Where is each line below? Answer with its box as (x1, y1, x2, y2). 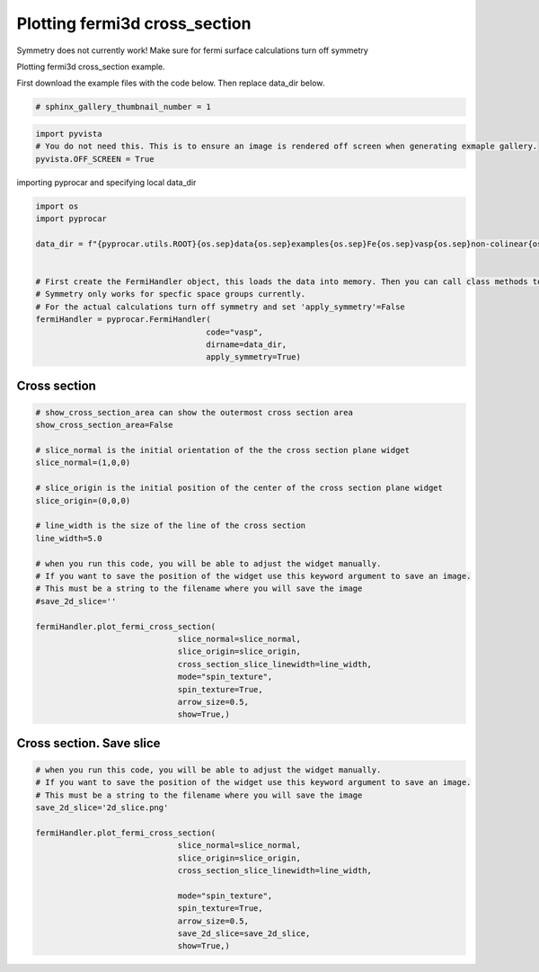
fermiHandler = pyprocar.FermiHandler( (35, 315, 211, 325)
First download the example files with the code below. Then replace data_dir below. (16, 77, 325, 89)
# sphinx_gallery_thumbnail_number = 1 (35, 102, 211, 112)
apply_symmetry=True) (206, 352, 301, 362)
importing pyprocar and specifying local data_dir (16, 176, 197, 188)
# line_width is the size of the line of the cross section (35, 521, 306, 531)
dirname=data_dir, (206, 339, 287, 350)
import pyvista (35, 129, 102, 138)
